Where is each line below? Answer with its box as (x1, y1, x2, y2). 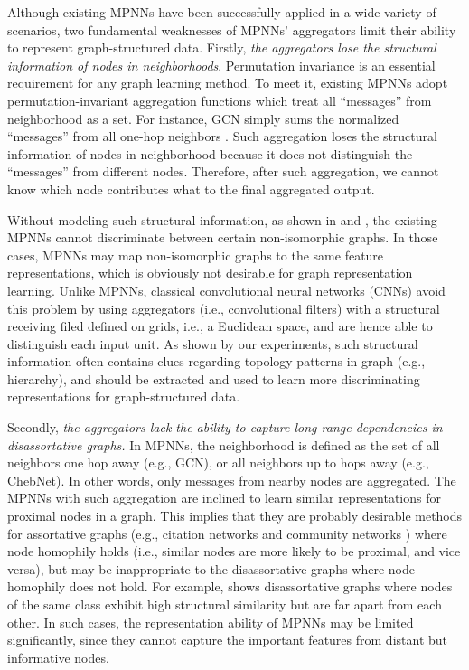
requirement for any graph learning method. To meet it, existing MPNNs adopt (7, 73, 448, 92)
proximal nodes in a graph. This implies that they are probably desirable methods (7, 506, 463, 525)
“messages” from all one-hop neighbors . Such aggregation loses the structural (7, 127, 437, 146)
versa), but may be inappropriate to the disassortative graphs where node (7, 559, 415, 578)
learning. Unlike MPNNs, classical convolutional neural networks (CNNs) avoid (7, 280, 446, 299)
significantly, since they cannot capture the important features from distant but (7, 630, 448, 649)
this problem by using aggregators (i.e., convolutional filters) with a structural (7, 298, 440, 317)
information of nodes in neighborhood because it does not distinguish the (7, 144, 413, 163)
